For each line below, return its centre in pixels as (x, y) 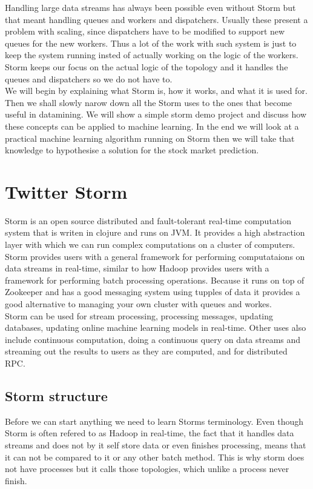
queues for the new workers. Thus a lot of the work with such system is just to (151, 43)
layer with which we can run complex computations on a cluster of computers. (150, 244)
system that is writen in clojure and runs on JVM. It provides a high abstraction (155, 232)
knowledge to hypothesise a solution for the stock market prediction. (132, 150)
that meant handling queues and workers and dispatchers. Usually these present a (156, 19)
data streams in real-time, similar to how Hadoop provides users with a (137, 268)
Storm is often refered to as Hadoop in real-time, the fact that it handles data (150, 433)
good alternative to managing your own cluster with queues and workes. (138, 304)
